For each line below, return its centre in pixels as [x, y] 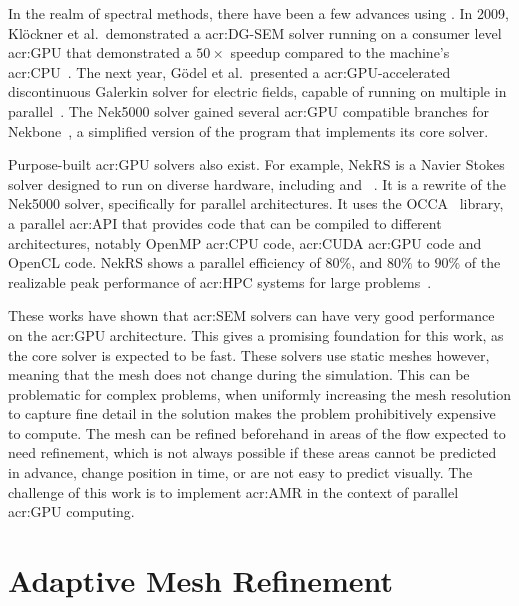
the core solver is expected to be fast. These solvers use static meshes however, [249, 354]
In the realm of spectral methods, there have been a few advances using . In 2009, [258, 13]
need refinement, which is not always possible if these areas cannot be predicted [252, 452]
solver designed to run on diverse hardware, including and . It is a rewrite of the [257, 183]
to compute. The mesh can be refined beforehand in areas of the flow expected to [257, 432]
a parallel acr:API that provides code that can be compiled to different [225, 222]
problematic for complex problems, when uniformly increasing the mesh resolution [260, 393]
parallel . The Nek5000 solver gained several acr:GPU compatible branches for [249, 110]
